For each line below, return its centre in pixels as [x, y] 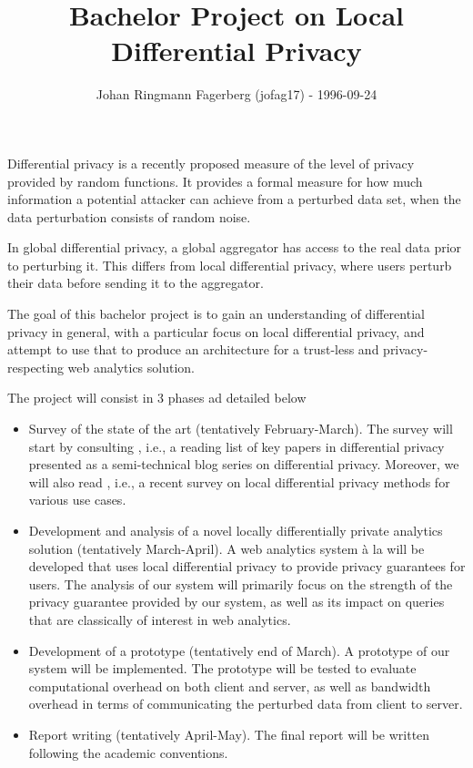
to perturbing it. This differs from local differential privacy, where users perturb [230, 265]
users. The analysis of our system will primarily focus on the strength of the [241, 584]
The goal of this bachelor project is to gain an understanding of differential [216, 314]
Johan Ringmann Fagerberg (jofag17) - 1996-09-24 [236, 94]
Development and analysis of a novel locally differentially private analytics [236, 530]
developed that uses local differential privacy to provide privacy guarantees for [247, 566]
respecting [35, 367]
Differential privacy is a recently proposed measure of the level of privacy [211, 163]
